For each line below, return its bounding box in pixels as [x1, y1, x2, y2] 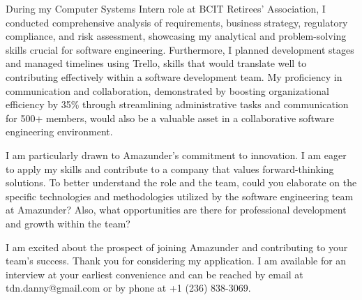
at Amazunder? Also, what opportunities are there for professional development [6, 202, 347, 217]
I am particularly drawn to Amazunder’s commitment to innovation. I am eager [6, 147, 347, 162]
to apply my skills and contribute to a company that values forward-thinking [6, 161, 334, 176]
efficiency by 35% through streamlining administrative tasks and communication [6, 97, 349, 112]
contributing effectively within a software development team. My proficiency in [6, 69, 342, 84]
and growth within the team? [6, 216, 130, 230]
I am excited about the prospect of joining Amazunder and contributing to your [6, 239, 348, 254]
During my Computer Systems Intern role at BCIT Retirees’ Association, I [6, 1, 326, 15]
